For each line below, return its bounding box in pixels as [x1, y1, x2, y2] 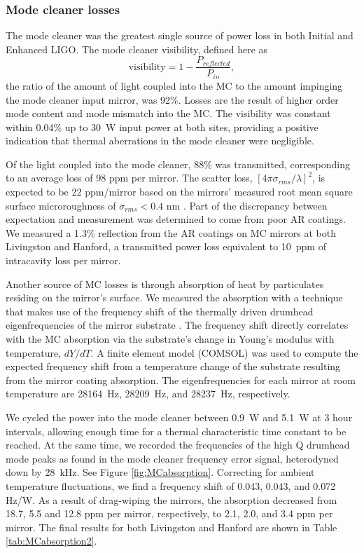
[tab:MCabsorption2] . [6, 533, 97, 548]
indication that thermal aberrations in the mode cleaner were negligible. [6, 133, 314, 148]
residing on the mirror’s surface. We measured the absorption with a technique [6, 290, 343, 305]
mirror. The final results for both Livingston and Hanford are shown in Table [6, 519, 337, 534]
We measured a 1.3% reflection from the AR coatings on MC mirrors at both [6, 225, 336, 240]
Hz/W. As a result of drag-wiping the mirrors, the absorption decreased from [6, 492, 337, 507]
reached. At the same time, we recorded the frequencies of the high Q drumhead [6, 437, 350, 452]
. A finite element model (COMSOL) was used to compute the [90, 345, 358, 360]
